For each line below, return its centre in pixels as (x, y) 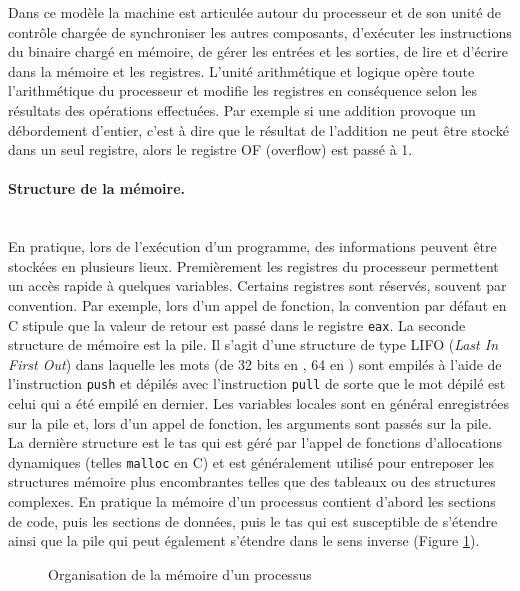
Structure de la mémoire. (97, 188)
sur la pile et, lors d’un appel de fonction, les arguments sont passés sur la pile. (250, 422)
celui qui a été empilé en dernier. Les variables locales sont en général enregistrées (258, 403)
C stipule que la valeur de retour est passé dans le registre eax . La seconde (237, 324)
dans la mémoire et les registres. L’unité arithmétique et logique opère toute (241, 70)
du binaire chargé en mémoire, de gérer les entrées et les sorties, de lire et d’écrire (258, 51)
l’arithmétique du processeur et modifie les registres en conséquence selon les (242, 90)
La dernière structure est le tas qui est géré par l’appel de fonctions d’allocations (255, 442)
